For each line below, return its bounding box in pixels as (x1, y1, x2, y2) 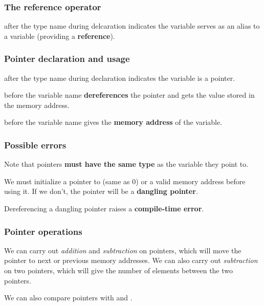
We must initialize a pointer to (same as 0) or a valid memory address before (4, 176, 246, 186)
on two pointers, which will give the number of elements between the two (4, 265, 233, 275)
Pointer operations (4, 225, 82, 237)
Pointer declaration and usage (4, 52, 130, 65)
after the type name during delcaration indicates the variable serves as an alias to (4, 20, 260, 31)
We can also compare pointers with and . (4, 292, 133, 303)
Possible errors (4, 138, 67, 151)
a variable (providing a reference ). (4, 30, 115, 41)
